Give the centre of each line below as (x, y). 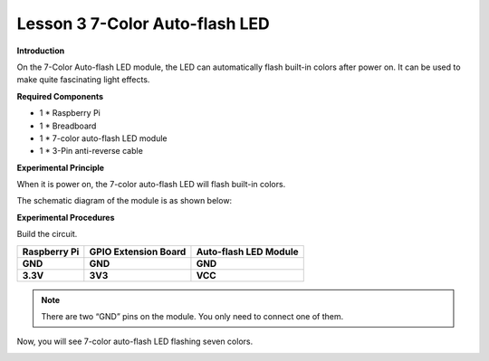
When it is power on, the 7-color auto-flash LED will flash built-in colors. (151, 185)
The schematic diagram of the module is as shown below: (125, 201)
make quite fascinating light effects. (83, 80)
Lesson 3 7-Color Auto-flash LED (144, 24)
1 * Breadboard (68, 126)
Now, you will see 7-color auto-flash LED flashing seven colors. (135, 342)
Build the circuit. (47, 234)
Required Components (60, 96)
